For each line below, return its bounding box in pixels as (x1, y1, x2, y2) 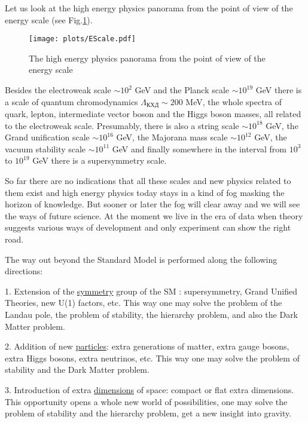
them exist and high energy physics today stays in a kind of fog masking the (5, 186, 285, 198)
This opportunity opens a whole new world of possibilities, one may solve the (5, 395, 288, 407)
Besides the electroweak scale (5, 84, 111, 96)
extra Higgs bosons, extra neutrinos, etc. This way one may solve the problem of (5, 351, 300, 364)
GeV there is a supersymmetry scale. (32, 154, 167, 167)
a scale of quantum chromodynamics (5, 95, 138, 108)
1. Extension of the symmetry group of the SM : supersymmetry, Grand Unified (5, 284, 297, 297)
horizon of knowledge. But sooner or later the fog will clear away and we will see (5, 198, 300, 210)
